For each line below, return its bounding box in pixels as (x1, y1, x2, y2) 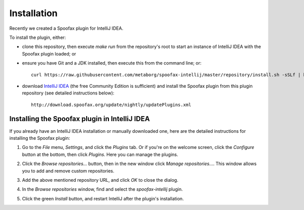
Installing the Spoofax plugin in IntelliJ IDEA (9, 115, 150, 123)
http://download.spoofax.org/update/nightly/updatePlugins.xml (31, 101, 192, 108)
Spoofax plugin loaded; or (22, 50, 77, 57)
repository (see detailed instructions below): (22, 90, 115, 96)
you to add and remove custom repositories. (22, 168, 115, 174)
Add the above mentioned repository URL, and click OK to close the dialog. (22, 177, 178, 183)
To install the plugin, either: (9, 34, 66, 40)
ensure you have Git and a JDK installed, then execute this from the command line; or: (22, 60, 202, 66)
